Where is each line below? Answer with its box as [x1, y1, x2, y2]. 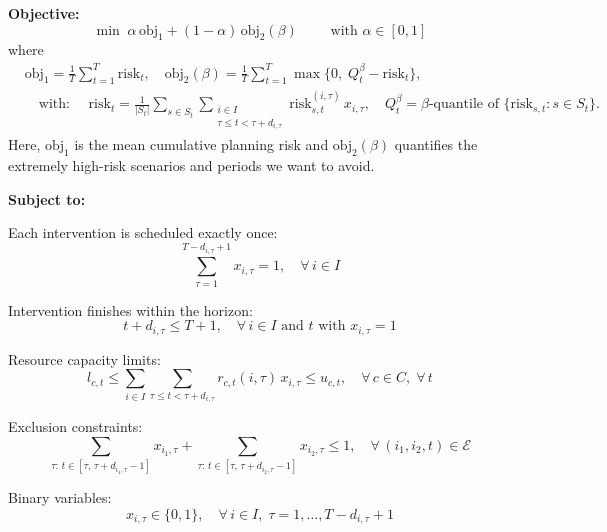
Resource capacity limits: [8, 348, 161, 369]
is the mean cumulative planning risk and [74, 134, 329, 155]
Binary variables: [8, 487, 112, 508]
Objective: [8, 3, 80, 23]
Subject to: [8, 188, 86, 209]
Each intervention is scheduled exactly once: [8, 222, 278, 243]
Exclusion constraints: [8, 416, 143, 437]
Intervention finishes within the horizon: [8, 299, 253, 320]
